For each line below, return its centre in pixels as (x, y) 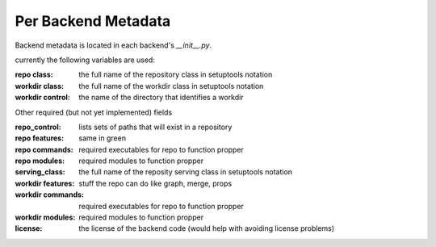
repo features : (40, 138)
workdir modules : (45, 217)
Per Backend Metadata (93, 21)
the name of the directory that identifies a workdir (161, 98)
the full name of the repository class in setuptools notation (176, 75)
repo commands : (44, 149)
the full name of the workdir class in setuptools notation (171, 86)
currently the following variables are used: (85, 60)
